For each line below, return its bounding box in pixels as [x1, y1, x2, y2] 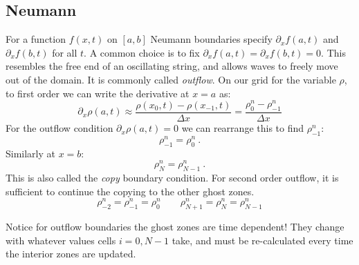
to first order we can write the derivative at [6, 86, 190, 100]
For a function [6, 32, 66, 46]
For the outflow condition [6, 121, 113, 135]
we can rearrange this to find [181, 121, 304, 135]
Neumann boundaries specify [150, 32, 273, 46]
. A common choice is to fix [84, 45, 200, 59]
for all [52, 45, 77, 59]
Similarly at [6, 146, 56, 160]
